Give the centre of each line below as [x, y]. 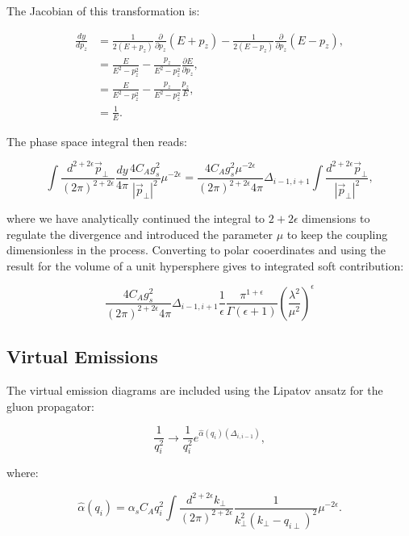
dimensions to [336, 218]
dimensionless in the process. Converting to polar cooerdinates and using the [196, 250]
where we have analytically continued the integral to [136, 218]
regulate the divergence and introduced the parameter [140, 234]
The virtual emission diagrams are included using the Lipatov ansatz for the [195, 390]
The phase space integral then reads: [97, 141]
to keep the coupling [337, 234]
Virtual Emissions [82, 356]
